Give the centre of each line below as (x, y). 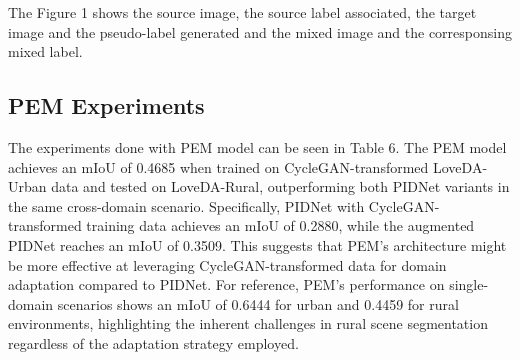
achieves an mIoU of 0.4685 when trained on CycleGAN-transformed (218, 166)
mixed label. (45, 51)
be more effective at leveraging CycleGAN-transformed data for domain (227, 264)
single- (469, 284)
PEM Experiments (106, 105)
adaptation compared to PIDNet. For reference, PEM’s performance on (226, 284)
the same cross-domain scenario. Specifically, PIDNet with (186, 205)
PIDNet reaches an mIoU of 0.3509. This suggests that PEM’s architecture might (257, 244)
